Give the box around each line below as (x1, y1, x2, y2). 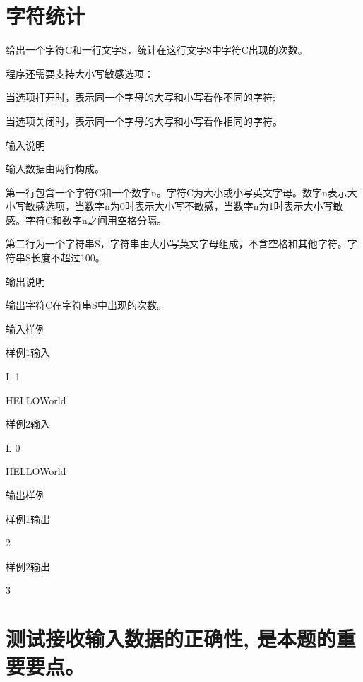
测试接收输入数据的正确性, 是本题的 (6, 624, 336, 653)
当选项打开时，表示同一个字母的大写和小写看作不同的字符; (6, 90, 275, 105)
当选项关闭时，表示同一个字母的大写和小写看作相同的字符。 (6, 113, 282, 128)
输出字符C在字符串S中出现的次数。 (6, 298, 167, 312)
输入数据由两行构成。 (6, 161, 105, 176)
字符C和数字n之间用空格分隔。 (25, 212, 167, 227)
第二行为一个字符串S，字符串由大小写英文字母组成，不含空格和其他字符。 (6, 236, 347, 251)
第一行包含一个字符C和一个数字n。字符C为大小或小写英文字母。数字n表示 (6, 184, 347, 199)
